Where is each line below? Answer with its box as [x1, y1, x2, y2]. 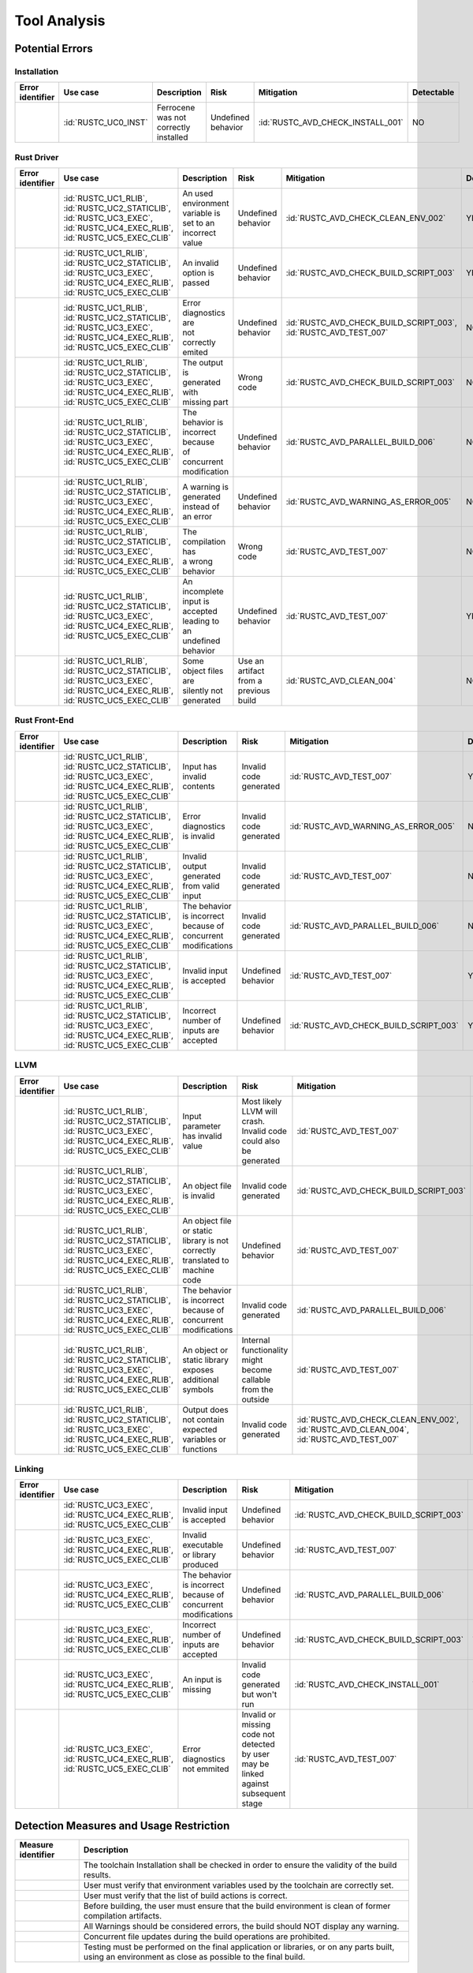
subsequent [241, 1788, 286, 1799]
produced [182, 1559, 219, 1571]
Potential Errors [14, 42, 94, 55]
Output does [182, 1404, 229, 1415]
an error [182, 511, 213, 522]
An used [182, 188, 214, 199]
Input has [182, 761, 218, 772]
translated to [182, 1255, 229, 1266]
